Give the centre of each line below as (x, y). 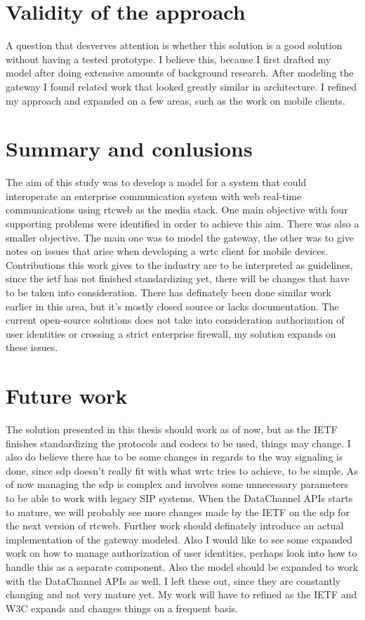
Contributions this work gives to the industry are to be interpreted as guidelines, (179, 264)
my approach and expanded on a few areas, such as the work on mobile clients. (175, 100)
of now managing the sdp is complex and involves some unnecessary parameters (177, 484)
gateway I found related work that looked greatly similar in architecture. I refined (181, 86)
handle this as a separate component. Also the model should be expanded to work (182, 567)
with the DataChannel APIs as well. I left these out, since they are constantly (173, 580)
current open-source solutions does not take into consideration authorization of (175, 320)
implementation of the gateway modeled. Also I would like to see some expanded (179, 539)
